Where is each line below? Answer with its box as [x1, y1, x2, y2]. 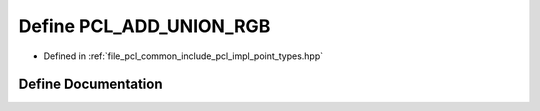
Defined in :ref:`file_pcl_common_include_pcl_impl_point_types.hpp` [43, 50, 324, 62]
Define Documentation [18, 76, 163, 93]
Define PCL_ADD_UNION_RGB [18, 15, 271, 37]
